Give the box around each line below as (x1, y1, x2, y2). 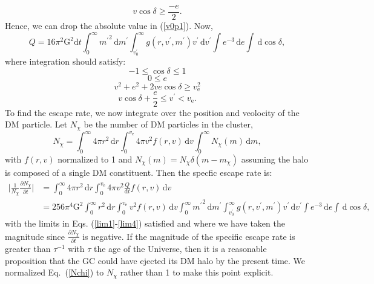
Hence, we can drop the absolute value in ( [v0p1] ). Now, (5, 19, 213, 32)
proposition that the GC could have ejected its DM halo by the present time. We (5, 254, 306, 266)
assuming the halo (241, 152, 309, 165)
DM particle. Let (5, 118, 68, 131)
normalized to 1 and (57, 152, 133, 165)
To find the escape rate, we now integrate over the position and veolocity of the (5, 106, 300, 118)
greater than (5, 242, 51, 254)
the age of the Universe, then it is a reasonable (93, 242, 267, 254)
